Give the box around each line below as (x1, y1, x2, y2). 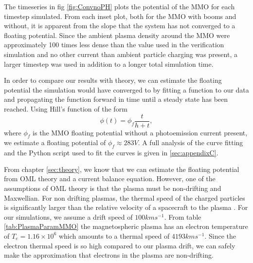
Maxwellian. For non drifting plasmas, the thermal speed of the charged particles (4, 192, 245, 203)
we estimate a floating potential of (4, 137, 106, 148)
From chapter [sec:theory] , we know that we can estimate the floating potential (4, 164, 239, 174)
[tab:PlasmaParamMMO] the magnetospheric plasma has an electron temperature (4, 221, 248, 231)
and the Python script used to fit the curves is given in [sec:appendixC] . (4, 148, 218, 158)
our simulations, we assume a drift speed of (4, 211, 133, 222)
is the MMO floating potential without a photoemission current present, (33, 127, 248, 137)
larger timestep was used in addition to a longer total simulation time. (4, 58, 214, 69)
